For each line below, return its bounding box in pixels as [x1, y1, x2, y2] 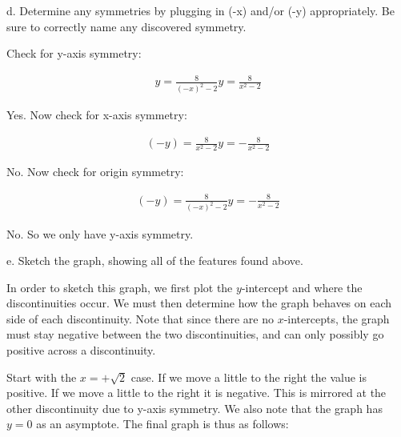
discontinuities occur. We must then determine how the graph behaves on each [6, 295, 392, 311]
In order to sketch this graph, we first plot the [6, 279, 233, 295]
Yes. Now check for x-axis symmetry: [6, 106, 187, 123]
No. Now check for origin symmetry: [6, 163, 184, 180]
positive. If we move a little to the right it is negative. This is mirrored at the [6, 384, 387, 401]
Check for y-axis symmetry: [6, 45, 142, 62]
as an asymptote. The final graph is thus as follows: [36, 415, 289, 432]
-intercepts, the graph [283, 310, 390, 327]
